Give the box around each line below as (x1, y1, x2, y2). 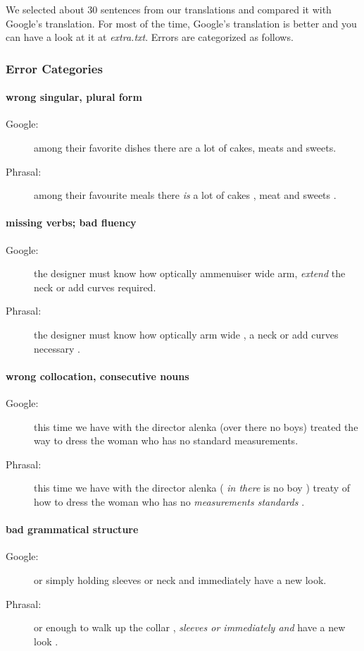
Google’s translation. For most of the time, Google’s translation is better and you (6, 16, 357, 30)
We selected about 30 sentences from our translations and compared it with (6, 2, 332, 16)
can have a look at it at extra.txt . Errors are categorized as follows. (6, 30, 294, 44)
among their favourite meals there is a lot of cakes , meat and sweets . (34, 188, 337, 202)
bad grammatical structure (6, 522, 139, 537)
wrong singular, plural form (6, 90, 142, 104)
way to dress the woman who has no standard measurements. (34, 433, 299, 448)
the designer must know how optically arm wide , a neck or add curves (34, 327, 339, 341)
